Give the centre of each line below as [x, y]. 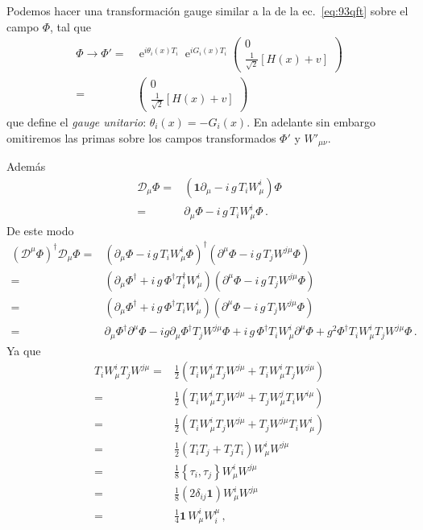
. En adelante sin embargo [311, 121]
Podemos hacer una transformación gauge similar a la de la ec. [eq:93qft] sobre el [207, 10]
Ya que [24, 350]
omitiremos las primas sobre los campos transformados [141, 137]
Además [26, 166]
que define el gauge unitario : [77, 121]
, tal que [71, 26]
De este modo [40, 230]
